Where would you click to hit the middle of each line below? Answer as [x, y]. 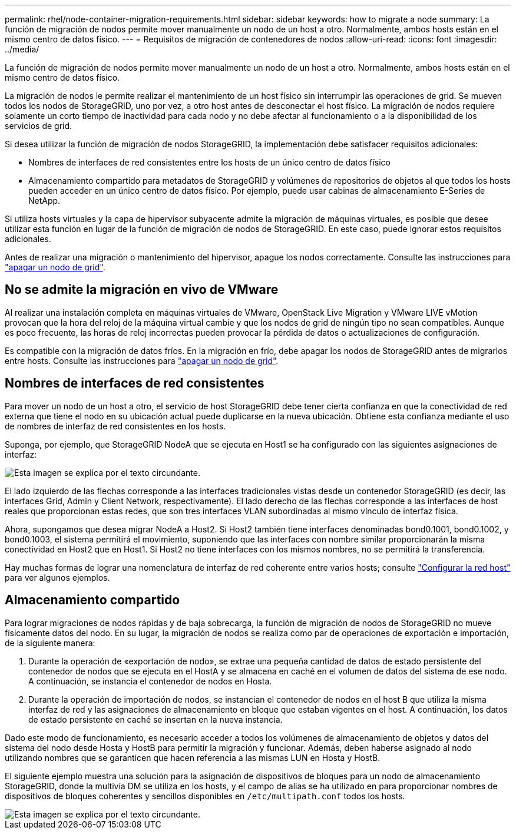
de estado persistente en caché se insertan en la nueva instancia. [156, 719]
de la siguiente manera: [50, 643]
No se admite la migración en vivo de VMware [142, 290]
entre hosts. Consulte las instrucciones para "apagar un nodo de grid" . [142, 360]
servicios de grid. [39, 126]
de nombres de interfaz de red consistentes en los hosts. [115, 426]
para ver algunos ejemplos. [57, 577]
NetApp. [44, 201]
